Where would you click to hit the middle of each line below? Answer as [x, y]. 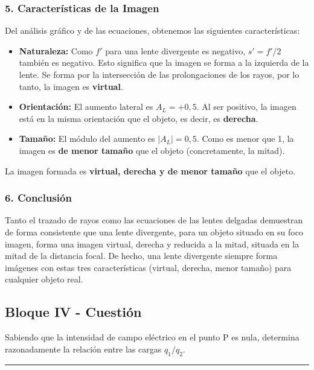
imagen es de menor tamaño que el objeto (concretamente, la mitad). [152, 150]
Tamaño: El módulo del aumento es [87, 139]
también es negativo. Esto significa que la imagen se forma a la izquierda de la [164, 62]
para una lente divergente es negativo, [175, 50]
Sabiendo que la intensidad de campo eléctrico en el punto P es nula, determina [152, 337]
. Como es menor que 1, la [245, 139]
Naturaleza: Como [56, 50]
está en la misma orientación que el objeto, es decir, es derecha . [139, 118]
